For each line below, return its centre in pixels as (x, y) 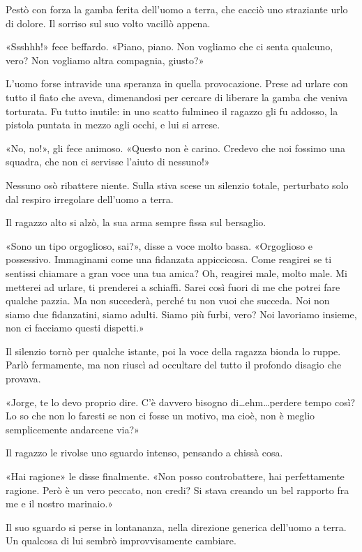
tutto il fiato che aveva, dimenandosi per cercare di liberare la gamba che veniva (177, 97)
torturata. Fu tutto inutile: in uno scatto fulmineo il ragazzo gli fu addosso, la (172, 111)
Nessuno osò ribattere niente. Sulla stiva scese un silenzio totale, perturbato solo (177, 185)
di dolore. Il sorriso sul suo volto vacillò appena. (108, 23)
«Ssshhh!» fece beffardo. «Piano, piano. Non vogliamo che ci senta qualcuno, (169, 46)
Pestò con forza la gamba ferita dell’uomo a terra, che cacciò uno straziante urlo (177, 9)
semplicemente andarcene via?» (73, 429)
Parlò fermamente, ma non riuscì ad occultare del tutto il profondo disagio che (174, 365)
